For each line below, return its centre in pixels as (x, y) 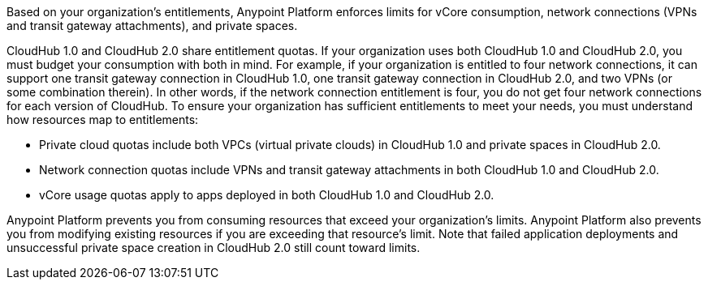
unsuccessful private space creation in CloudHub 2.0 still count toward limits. (214, 248)
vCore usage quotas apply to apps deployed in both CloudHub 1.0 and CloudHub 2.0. (267, 195)
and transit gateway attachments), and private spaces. (152, 26)
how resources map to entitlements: (103, 120)
